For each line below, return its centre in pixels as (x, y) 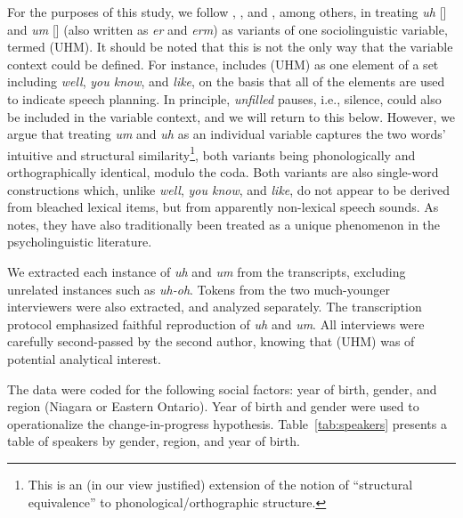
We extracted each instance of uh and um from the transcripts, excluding (207, 271)
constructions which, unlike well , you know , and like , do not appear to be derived (229, 189)
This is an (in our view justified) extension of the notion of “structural (220, 484)
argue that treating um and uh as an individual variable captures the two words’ (227, 134)
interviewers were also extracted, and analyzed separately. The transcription (215, 307)
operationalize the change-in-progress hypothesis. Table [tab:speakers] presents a (227, 423)
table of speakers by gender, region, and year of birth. (154, 441)
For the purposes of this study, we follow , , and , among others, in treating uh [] (227, 12)
